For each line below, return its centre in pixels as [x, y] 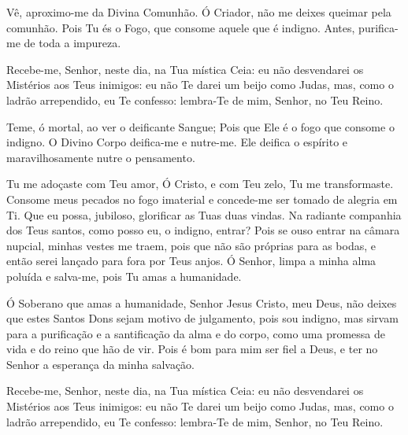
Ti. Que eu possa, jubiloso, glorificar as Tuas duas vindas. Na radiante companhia [204, 214]
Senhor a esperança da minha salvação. [101, 364]
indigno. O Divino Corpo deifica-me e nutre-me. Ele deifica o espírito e [177, 142]
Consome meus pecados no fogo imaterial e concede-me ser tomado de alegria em [202, 199]
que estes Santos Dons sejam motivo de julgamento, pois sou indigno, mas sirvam [202, 318]
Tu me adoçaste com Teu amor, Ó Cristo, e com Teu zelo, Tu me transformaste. [200, 184]
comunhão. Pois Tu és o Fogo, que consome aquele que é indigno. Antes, [181, 27]
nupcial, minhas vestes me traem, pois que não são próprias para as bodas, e [191, 245]
